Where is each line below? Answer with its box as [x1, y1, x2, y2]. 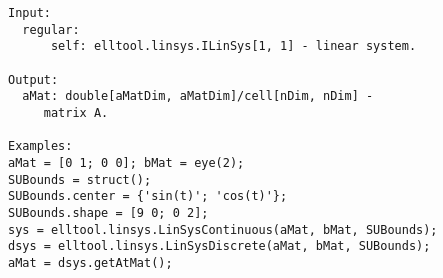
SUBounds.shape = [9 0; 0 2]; [8, 205, 209, 220]
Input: [8, 6, 51, 20]
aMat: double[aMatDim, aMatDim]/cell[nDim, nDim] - [22, 89, 374, 104]
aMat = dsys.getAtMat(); [8, 255, 173, 270]
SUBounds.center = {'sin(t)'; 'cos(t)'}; [8, 189, 288, 204]
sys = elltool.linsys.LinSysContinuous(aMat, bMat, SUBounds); [8, 222, 438, 237]
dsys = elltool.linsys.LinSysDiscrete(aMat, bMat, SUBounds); [8, 239, 431, 254]
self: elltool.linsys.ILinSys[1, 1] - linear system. [50, 39, 417, 54]
